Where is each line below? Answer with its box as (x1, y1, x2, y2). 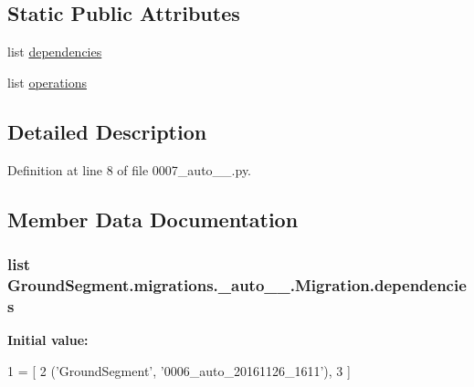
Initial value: (7, 330, 89, 350)
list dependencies (7, 42, 102, 61)
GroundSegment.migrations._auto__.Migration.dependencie (7, 273, 467, 296)
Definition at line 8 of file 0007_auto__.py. (7, 160, 252, 179)
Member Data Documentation (7, 204, 299, 233)
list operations (7, 72, 87, 91)
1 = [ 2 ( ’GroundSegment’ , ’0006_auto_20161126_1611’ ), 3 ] (7, 361, 351, 380)
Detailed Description (7, 117, 207, 145)
